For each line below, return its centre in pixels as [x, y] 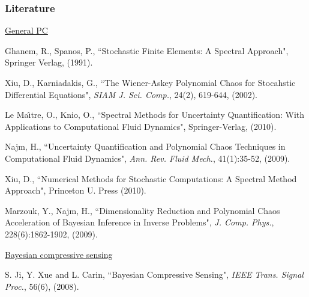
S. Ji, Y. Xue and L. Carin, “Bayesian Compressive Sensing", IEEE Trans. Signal [154, 274]
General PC [26, 30]
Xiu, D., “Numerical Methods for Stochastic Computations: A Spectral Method [151, 178]
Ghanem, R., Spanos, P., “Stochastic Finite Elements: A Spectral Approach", [147, 50]
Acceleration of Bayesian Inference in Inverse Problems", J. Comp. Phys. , [139, 222]
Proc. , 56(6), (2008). [42, 286]
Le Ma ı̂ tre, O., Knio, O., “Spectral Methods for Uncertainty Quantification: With [155, 115]
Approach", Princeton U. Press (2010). [76, 190]
